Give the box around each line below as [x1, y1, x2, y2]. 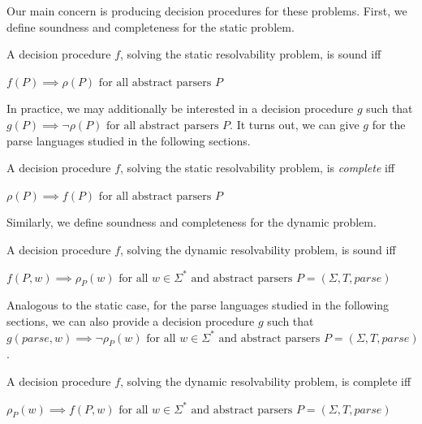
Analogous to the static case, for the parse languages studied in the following [6, 296, 390, 314]
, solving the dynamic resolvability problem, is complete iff [120, 372, 411, 389]
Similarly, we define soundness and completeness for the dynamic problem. [6, 214, 377, 231]
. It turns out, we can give [230, 115, 360, 132]
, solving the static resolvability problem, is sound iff [120, 45, 381, 63]
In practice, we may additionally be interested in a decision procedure [6, 100, 354, 117]
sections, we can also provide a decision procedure [6, 312, 255, 329]
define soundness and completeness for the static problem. [6, 18, 295, 35]
